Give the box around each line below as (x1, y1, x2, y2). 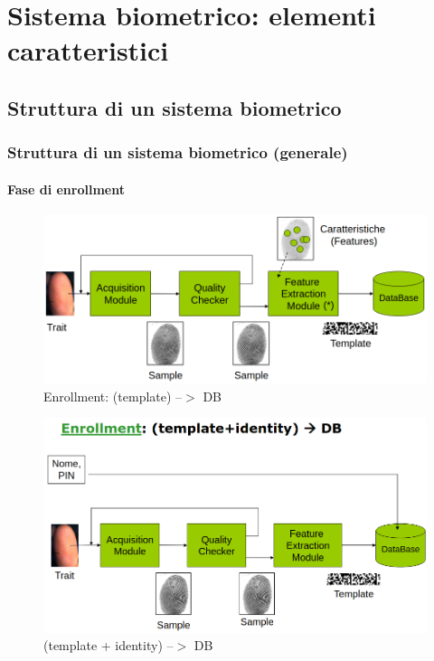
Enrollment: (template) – (43, 386, 183, 405)
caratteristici (7, 32, 169, 69)
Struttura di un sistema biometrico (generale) (7, 141, 348, 164)
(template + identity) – (43, 636, 174, 655)
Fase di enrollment (7, 179, 125, 198)
